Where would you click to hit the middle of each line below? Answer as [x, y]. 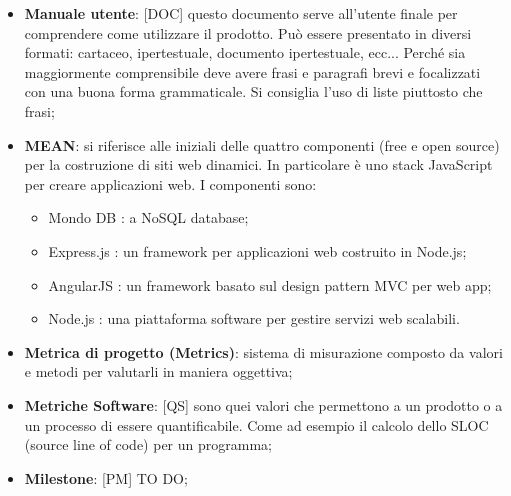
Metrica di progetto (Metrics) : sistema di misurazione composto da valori [263, 351]
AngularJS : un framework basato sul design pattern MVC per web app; [270, 284]
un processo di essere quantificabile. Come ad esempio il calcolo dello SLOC [256, 424]
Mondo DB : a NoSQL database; [148, 217]
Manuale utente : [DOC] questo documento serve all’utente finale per [241, 13]
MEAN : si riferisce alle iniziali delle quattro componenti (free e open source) [262, 144]
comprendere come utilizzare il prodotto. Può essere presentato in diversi [248, 32]
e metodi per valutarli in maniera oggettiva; [158, 371]
